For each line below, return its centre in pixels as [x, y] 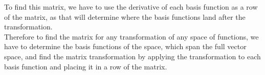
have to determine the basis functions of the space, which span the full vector [125, 46]
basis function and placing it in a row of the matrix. [86, 66]
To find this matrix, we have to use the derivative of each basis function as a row [131, 7]
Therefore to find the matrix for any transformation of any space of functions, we [131, 36]
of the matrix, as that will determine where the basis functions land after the [125, 16]
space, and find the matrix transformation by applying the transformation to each [132, 56]
